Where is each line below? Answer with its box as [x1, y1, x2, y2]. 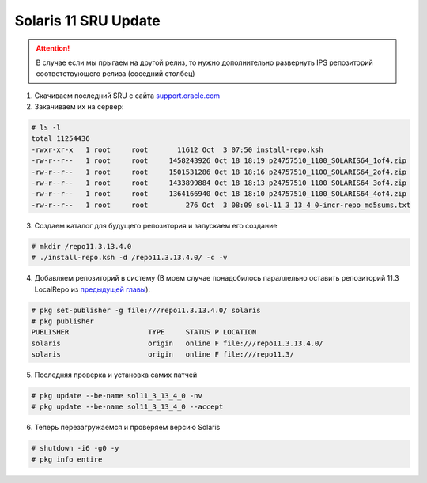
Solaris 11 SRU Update [14, 12, 161, 29]
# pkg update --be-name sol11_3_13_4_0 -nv [31, 391, 203, 401]
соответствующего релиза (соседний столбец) [36, 69, 195, 78]
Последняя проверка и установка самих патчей [34, 370, 198, 379]
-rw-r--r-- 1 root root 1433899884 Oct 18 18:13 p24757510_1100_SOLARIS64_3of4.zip [31, 179, 407, 187]
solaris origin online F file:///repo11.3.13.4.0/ [31, 338, 323, 348]
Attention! [36, 43, 70, 53]
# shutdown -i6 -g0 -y [31, 443, 119, 453]
